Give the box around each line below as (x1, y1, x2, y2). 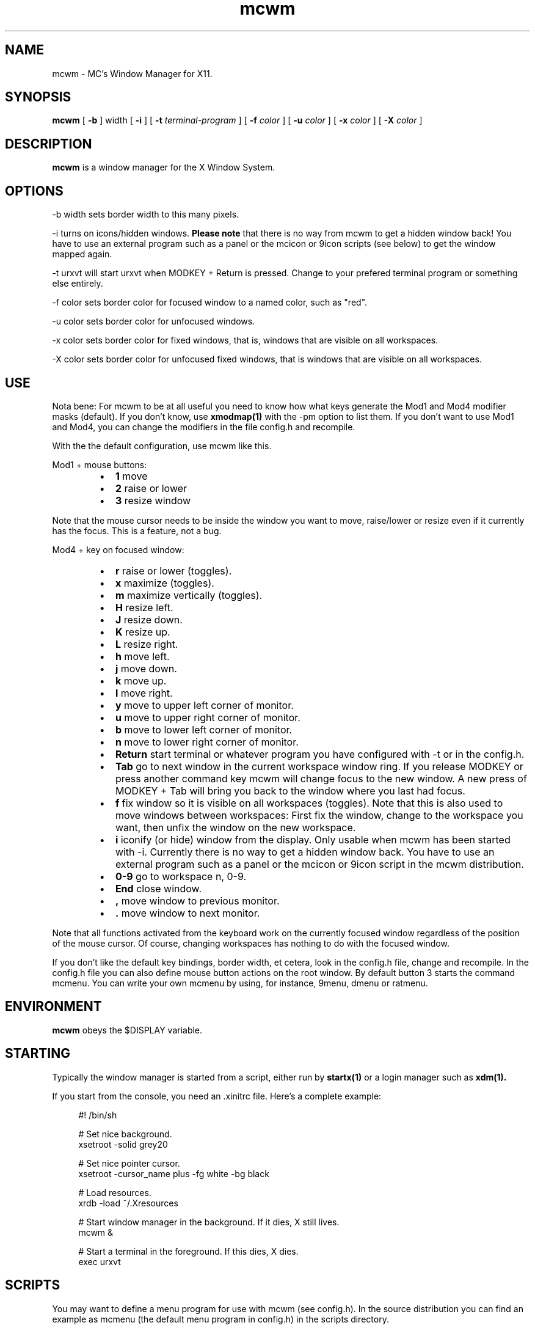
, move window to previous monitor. (115, 894, 280, 907)
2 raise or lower (115, 482, 187, 494)
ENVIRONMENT (5, 999, 102, 1014)
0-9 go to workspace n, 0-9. (115, 870, 247, 882)
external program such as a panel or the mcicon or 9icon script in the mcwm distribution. (115, 857, 524, 870)
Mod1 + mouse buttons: (52, 459, 147, 470)
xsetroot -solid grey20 (78, 1139, 168, 1150)
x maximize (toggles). (115, 576, 214, 589)
